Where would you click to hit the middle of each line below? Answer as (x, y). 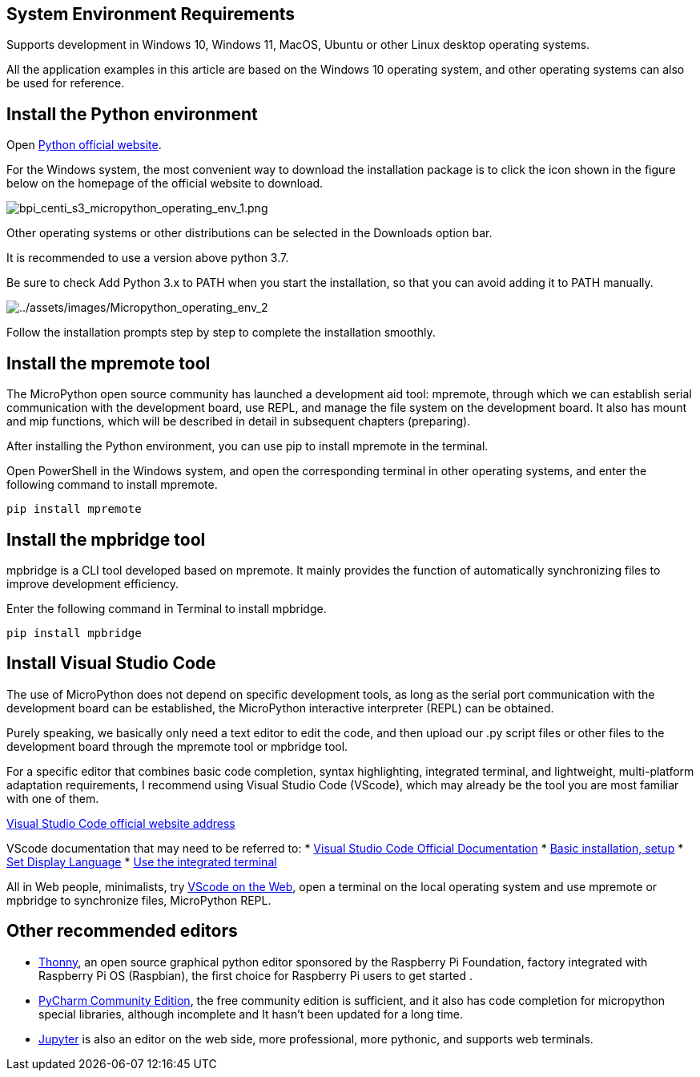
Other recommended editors (122, 931)
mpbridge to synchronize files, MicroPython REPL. (139, 900)
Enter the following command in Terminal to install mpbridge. (167, 608)
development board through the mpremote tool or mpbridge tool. (177, 746)
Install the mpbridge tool (106, 539)
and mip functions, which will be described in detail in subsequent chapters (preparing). (239, 422)
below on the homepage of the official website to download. (165, 184)
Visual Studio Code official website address (121, 823)
